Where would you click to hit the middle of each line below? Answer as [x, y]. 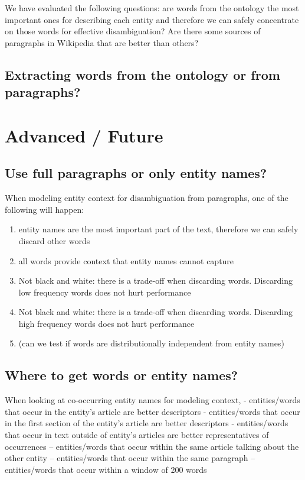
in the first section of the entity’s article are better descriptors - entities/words [147, 423]
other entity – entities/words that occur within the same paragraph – [130, 458]
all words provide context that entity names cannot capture [126, 260]
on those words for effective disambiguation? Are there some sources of [133, 31]
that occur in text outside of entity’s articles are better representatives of [137, 435]
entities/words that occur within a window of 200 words [106, 469]
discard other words [54, 240]
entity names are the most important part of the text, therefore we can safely [158, 229]
